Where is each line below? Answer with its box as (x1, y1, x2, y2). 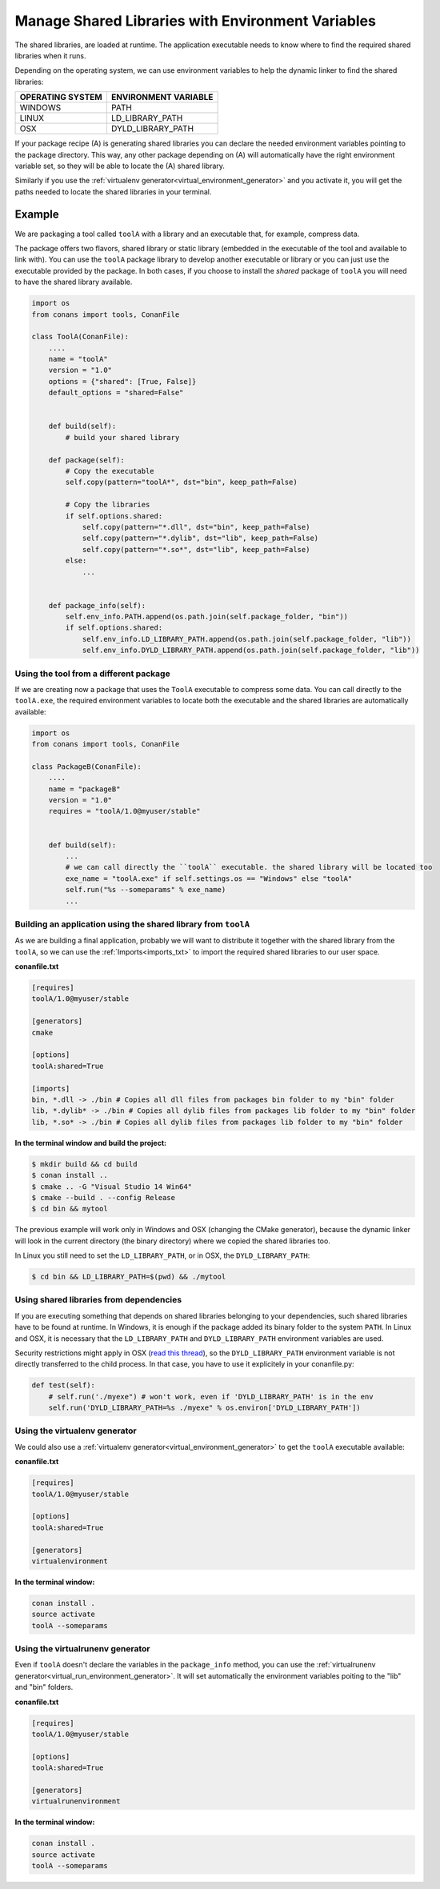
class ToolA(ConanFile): (31, 332, 130, 342)
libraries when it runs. (14, 50, 87, 60)
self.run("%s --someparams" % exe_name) (65, 885, 226, 894)
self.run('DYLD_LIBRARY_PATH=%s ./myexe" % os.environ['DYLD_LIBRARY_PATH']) (48, 1403, 362, 1412)
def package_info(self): (48, 601, 146, 610)
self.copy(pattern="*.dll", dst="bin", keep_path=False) (82, 522, 310, 531)
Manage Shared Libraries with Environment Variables (14, 12, 376, 30)
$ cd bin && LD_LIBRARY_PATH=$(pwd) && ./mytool (31, 1272, 226, 1282)
